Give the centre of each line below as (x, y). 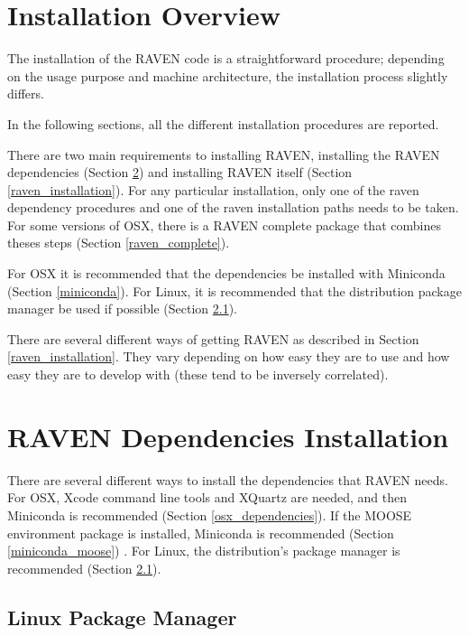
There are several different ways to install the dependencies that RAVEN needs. (228, 479)
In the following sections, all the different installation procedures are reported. (223, 123)
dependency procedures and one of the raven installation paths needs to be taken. (233, 207)
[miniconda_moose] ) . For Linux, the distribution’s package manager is (204, 551)
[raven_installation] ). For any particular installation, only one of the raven (213, 189)
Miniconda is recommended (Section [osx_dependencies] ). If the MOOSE (210, 514)
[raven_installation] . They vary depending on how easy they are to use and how (229, 356)
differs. (26, 94)
